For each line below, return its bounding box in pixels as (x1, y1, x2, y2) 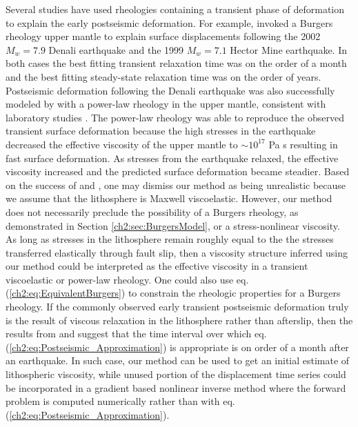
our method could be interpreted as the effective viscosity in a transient (6, 259, 308, 273)
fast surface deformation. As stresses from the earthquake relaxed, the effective (6, 150, 339, 165)
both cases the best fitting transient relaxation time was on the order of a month (6, 56, 347, 70)
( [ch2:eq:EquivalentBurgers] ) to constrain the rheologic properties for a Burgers (6, 286, 341, 300)
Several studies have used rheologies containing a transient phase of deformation (6, 2, 345, 16)
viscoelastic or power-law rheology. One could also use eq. (6, 272, 249, 286)
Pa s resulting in (268, 137, 338, 151)
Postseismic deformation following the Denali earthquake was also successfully (6, 83, 335, 97)
